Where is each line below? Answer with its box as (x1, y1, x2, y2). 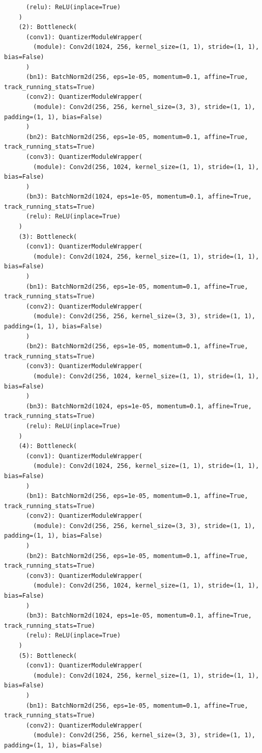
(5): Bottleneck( (18, 652, 77, 659)
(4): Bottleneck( (18, 442, 77, 450)
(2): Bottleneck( (18, 23, 77, 31)
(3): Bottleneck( (18, 233, 77, 240)
